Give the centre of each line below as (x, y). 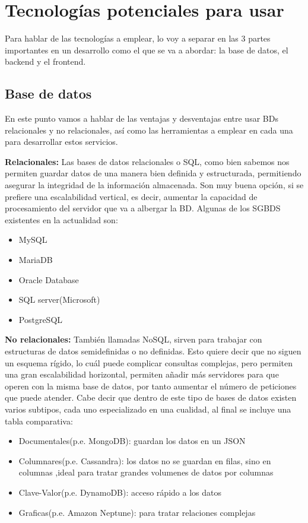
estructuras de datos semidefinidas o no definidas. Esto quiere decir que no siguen (153, 351)
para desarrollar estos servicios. (61, 142)
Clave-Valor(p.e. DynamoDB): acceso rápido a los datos (120, 492)
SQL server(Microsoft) (59, 299)
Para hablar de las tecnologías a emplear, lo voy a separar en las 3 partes (138, 38)
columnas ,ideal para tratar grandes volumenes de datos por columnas (146, 472)
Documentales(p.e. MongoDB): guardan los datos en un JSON (132, 441)
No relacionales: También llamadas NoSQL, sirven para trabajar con (134, 339)
